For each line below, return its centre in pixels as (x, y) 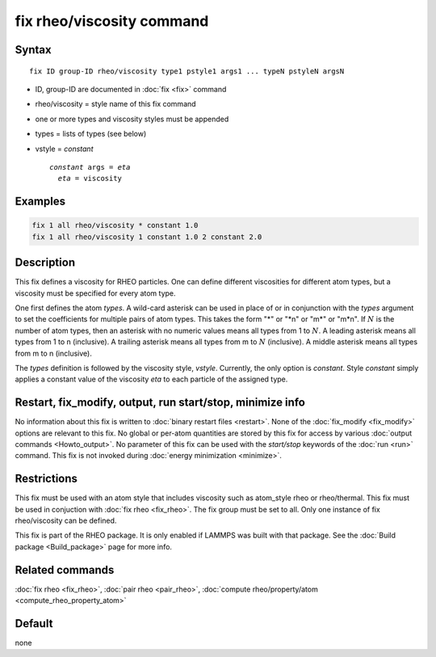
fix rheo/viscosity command (112, 21)
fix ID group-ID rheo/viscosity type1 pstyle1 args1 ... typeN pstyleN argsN (187, 71)
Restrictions (46, 479)
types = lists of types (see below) (91, 134)
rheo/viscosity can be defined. (66, 520)
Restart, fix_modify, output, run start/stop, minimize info (160, 403)
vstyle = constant (64, 149)
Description (45, 263)
